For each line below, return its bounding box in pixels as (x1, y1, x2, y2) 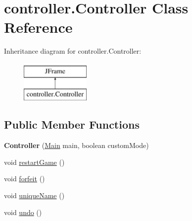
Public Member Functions (4, 117, 140, 132)
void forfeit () (4, 173, 45, 184)
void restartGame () (4, 156, 65, 167)
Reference (4, 17, 73, 37)
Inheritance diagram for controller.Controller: (4, 46, 142, 56)
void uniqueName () (4, 190, 65, 201)
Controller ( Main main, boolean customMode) (4, 140, 149, 150)
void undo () (4, 207, 42, 217)
